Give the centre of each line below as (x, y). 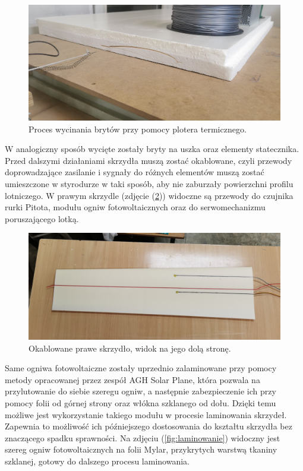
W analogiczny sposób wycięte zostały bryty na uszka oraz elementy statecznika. (152, 149)
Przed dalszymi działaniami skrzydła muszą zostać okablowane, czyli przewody (149, 160)
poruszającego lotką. (42, 218)
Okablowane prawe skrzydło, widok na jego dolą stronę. (130, 348)
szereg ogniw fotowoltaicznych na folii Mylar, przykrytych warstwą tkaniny (141, 449)
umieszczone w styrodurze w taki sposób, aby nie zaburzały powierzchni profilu (149, 183)
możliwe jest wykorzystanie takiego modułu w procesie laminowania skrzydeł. (146, 414)
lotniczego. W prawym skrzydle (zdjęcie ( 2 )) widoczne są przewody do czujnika (149, 195)
